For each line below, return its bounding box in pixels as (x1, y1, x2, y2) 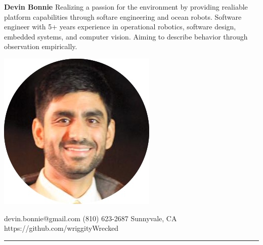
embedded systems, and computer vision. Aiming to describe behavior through (4, 31, 248, 42)
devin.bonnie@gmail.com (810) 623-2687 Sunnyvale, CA (4, 213, 177, 223)
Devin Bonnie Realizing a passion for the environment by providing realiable (4, 2, 248, 12)
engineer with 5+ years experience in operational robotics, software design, (4, 21, 236, 32)
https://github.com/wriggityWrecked (4, 223, 119, 233)
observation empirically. (4, 41, 77, 52)
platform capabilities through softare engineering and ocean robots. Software (4, 11, 242, 22)
